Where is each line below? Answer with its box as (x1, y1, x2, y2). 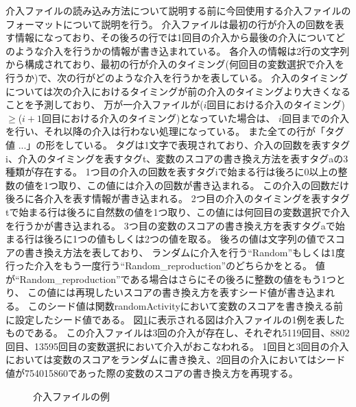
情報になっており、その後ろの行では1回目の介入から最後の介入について (14, 30, 335, 45)
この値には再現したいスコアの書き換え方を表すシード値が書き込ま (27, 285, 326, 299)
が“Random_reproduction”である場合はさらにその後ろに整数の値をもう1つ (5, 271, 336, 286)
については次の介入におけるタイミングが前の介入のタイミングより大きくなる (5, 84, 351, 98)
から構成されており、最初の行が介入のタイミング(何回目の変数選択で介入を (5, 57, 345, 71)
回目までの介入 (281, 110, 349, 125)
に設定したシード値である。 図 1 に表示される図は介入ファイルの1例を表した (5, 312, 345, 326)
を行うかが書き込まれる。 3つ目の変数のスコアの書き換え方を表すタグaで (5, 218, 335, 232)
